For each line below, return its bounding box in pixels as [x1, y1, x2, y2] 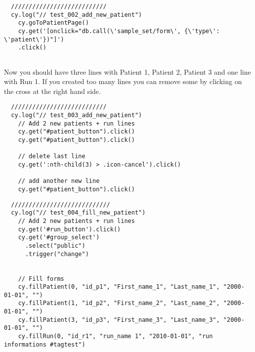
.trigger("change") [25, 250, 89, 258]
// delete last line [18, 153, 85, 160]
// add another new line [18, 177, 100, 185]
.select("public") [25, 242, 85, 249]
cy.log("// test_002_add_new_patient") [11, 11, 142, 18]
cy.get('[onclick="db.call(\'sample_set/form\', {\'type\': [18, 27, 220, 35]
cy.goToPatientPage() [18, 19, 89, 27]
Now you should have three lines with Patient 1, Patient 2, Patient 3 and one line [4, 66, 251, 77]
